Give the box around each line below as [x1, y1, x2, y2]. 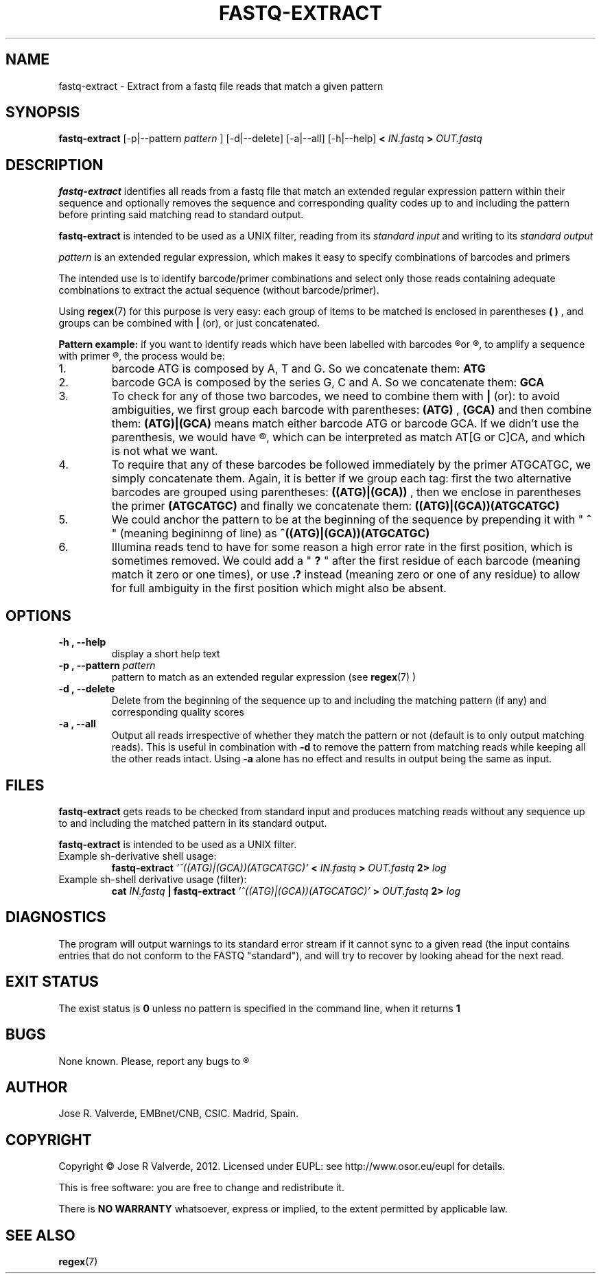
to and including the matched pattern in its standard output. [58, 817, 327, 829]
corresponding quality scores [111, 706, 244, 718]
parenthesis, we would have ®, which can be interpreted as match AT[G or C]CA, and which [111, 430, 585, 445]
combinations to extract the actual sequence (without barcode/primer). [58, 284, 379, 296]
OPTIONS [5, 607, 71, 624]
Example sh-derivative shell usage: [58, 849, 217, 862]
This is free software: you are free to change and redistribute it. [58, 1182, 344, 1194]
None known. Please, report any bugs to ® [58, 1055, 250, 1067]
